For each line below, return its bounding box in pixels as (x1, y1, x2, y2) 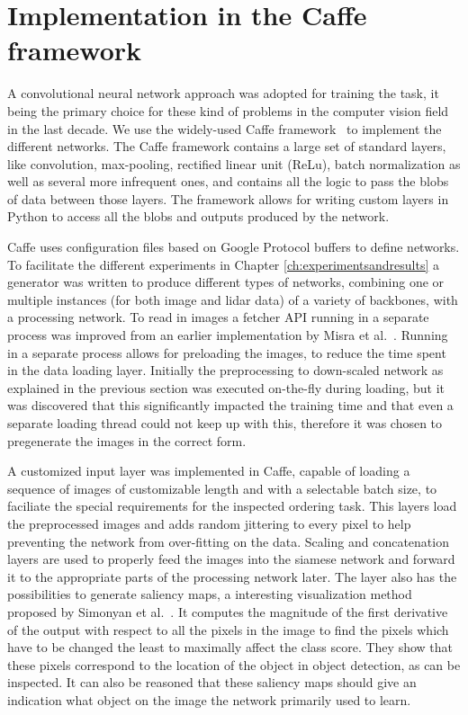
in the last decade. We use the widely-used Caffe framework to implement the (7, 119, 442, 138)
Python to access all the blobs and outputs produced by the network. (7, 207, 390, 226)
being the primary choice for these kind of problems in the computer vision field (7, 101, 449, 120)
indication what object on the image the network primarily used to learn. (7, 690, 411, 709)
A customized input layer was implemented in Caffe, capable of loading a (7, 461, 410, 480)
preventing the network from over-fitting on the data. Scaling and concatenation (7, 532, 449, 550)
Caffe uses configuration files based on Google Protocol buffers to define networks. (7, 237, 460, 256)
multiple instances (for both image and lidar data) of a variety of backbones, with (7, 290, 458, 308)
